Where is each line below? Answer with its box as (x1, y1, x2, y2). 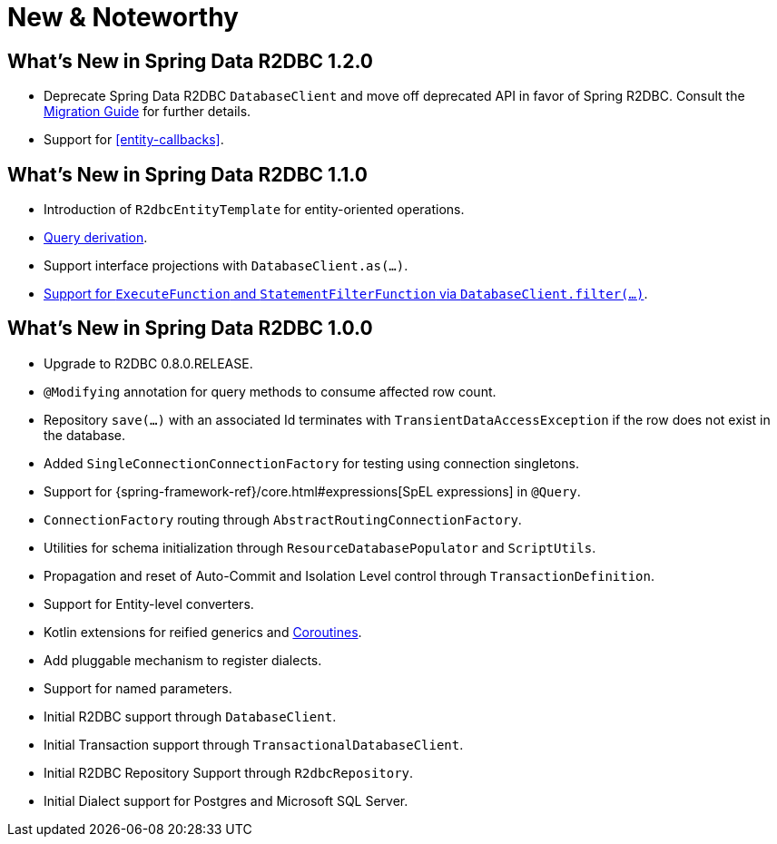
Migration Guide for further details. (44, 103, 251, 120)
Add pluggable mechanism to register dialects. (44, 652, 322, 668)
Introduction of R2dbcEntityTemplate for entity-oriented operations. (44, 201, 465, 218)
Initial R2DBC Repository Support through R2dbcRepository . (44, 764, 414, 780)
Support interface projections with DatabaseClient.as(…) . (44, 258, 408, 274)
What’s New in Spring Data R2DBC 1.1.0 (7, 162, 368, 186)
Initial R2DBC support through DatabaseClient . (44, 708, 337, 724)
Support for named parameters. (44, 680, 232, 696)
